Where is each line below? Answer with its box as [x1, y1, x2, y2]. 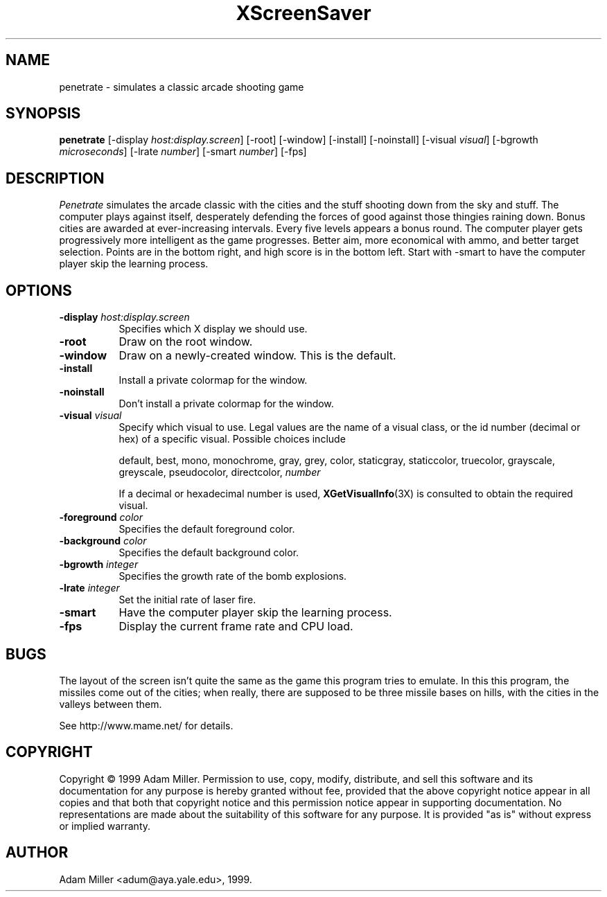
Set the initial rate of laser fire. [118, 594, 256, 606]
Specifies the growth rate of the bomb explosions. [118, 570, 347, 583]
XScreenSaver [236, 1, 371, 25]
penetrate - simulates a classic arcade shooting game [59, 80, 304, 93]
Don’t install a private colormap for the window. [118, 398, 334, 410]
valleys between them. [59, 698, 162, 710]
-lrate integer [59, 582, 120, 594]
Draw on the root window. [118, 335, 253, 349]
